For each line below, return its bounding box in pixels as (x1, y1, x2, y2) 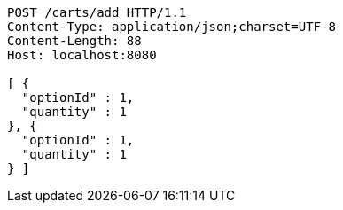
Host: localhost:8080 (7, 48, 157, 62)
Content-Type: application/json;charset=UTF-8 (7, 19, 336, 34)
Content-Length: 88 (7, 34, 142, 48)
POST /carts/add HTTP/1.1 (7, 5, 187, 19)
